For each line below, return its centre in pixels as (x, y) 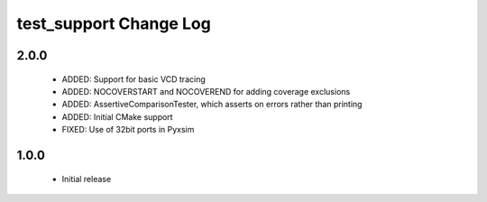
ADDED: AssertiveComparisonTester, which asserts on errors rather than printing (212, 105)
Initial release (87, 179)
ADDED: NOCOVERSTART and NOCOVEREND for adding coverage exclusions (206, 91)
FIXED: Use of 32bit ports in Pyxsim (128, 130)
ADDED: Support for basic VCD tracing (134, 79)
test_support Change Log (114, 23)
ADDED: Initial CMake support (117, 116)
